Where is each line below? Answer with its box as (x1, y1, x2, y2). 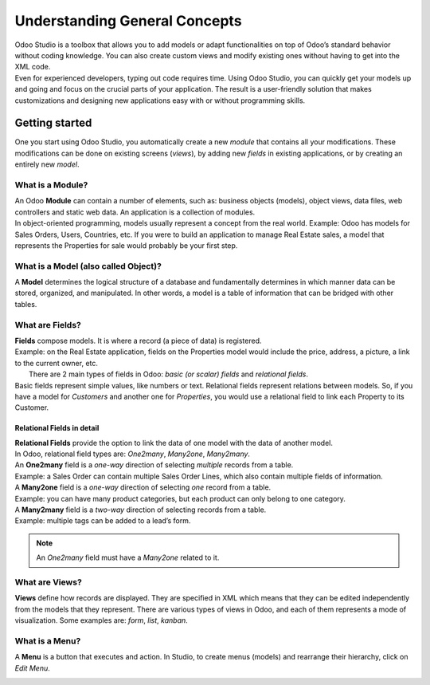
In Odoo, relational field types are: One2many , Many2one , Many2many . (14, 449, 251, 459)
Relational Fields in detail (14, 423, 100, 433)
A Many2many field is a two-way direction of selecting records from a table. (14, 505, 267, 514)
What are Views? (14, 577, 83, 588)
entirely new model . (14, 159, 80, 169)
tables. (14, 299, 37, 309)
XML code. (14, 62, 51, 72)
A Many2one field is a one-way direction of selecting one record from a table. (14, 482, 272, 492)
